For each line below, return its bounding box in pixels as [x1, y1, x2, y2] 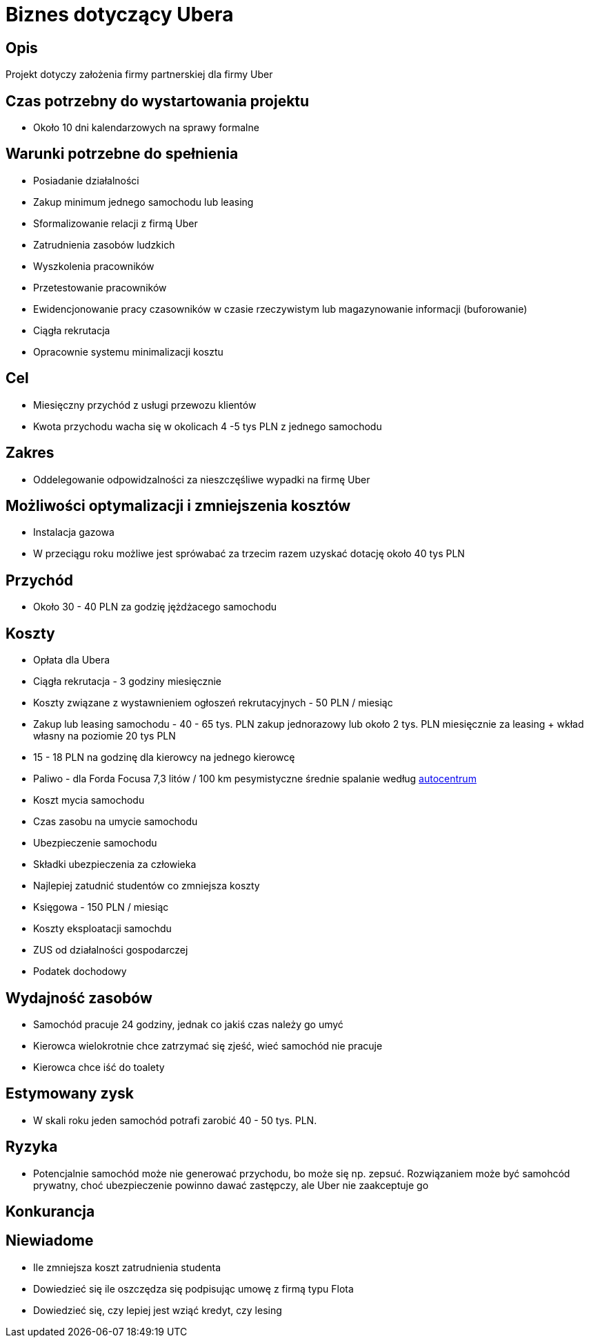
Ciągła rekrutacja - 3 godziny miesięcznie [33, 675, 221, 688]
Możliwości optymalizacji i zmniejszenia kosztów [6, 496, 351, 514]
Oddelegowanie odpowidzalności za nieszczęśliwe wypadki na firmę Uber [33, 473, 370, 485]
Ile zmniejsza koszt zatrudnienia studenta [33, 1261, 221, 1273]
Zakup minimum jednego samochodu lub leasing [33, 195, 254, 208]
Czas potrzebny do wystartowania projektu [6, 92, 310, 110]
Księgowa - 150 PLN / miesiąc [33, 901, 169, 914]
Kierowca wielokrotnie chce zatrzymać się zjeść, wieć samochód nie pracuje [33, 1039, 383, 1052]
